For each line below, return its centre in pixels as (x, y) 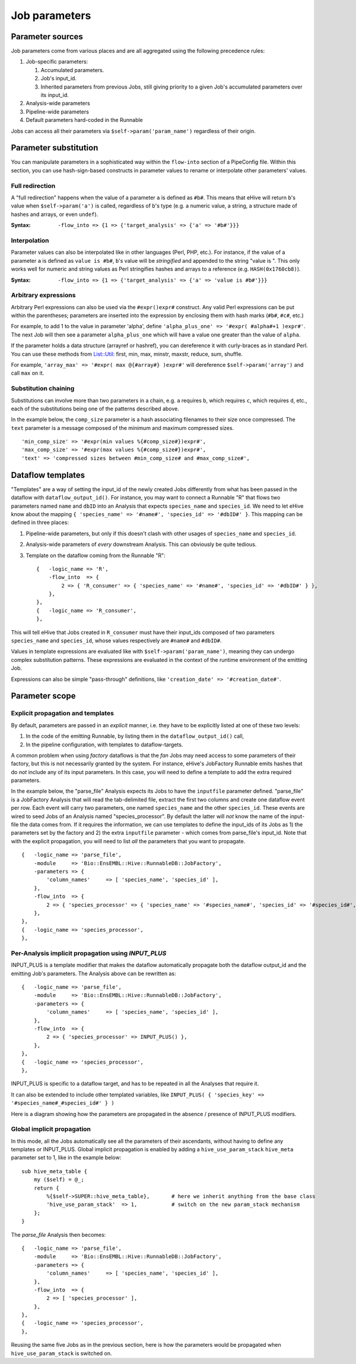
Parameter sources (47, 37)
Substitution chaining (43, 388)
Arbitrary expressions (43, 296)
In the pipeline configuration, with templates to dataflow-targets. (104, 744)
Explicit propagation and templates (62, 714)
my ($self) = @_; (59, 1180)
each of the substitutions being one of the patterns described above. (95, 408)
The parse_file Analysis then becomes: (58, 1234)
